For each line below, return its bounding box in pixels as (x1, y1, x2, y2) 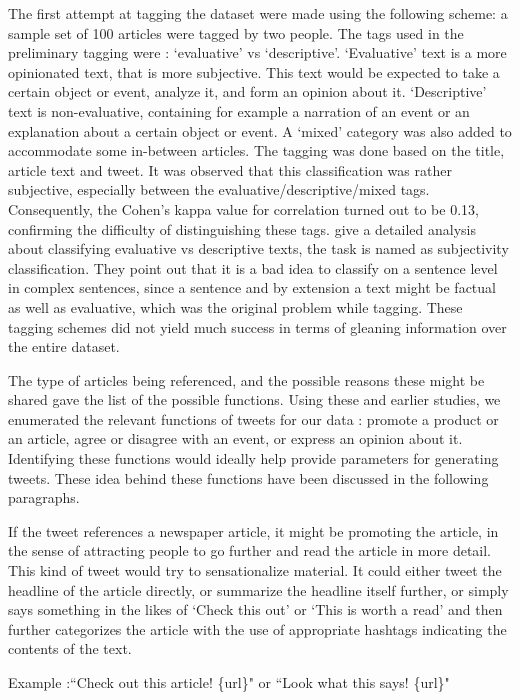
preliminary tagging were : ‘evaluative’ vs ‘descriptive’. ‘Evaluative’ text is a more (8, 42, 507, 63)
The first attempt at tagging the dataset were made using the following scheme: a (8, 3, 508, 23)
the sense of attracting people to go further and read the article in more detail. (8, 540, 491, 561)
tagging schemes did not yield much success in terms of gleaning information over (8, 316, 507, 337)
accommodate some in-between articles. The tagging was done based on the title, (8, 140, 505, 161)
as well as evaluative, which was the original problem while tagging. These (8, 296, 463, 317)
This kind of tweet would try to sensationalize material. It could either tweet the (8, 560, 502, 581)
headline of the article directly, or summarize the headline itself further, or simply (8, 579, 509, 600)
